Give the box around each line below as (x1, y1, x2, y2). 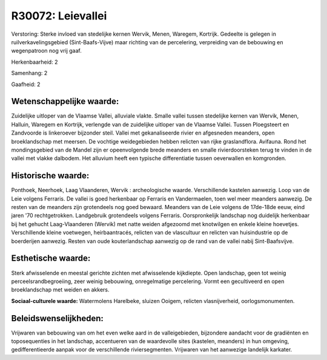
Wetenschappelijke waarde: (11, 96, 119, 107)
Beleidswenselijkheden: (11, 313, 104, 324)
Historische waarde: (11, 170, 90, 181)
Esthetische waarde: (11, 253, 91, 264)
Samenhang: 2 (11, 70, 48, 77)
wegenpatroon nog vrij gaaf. (11, 47, 82, 55)
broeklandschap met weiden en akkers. (11, 286, 110, 293)
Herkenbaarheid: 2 (11, 58, 58, 65)
